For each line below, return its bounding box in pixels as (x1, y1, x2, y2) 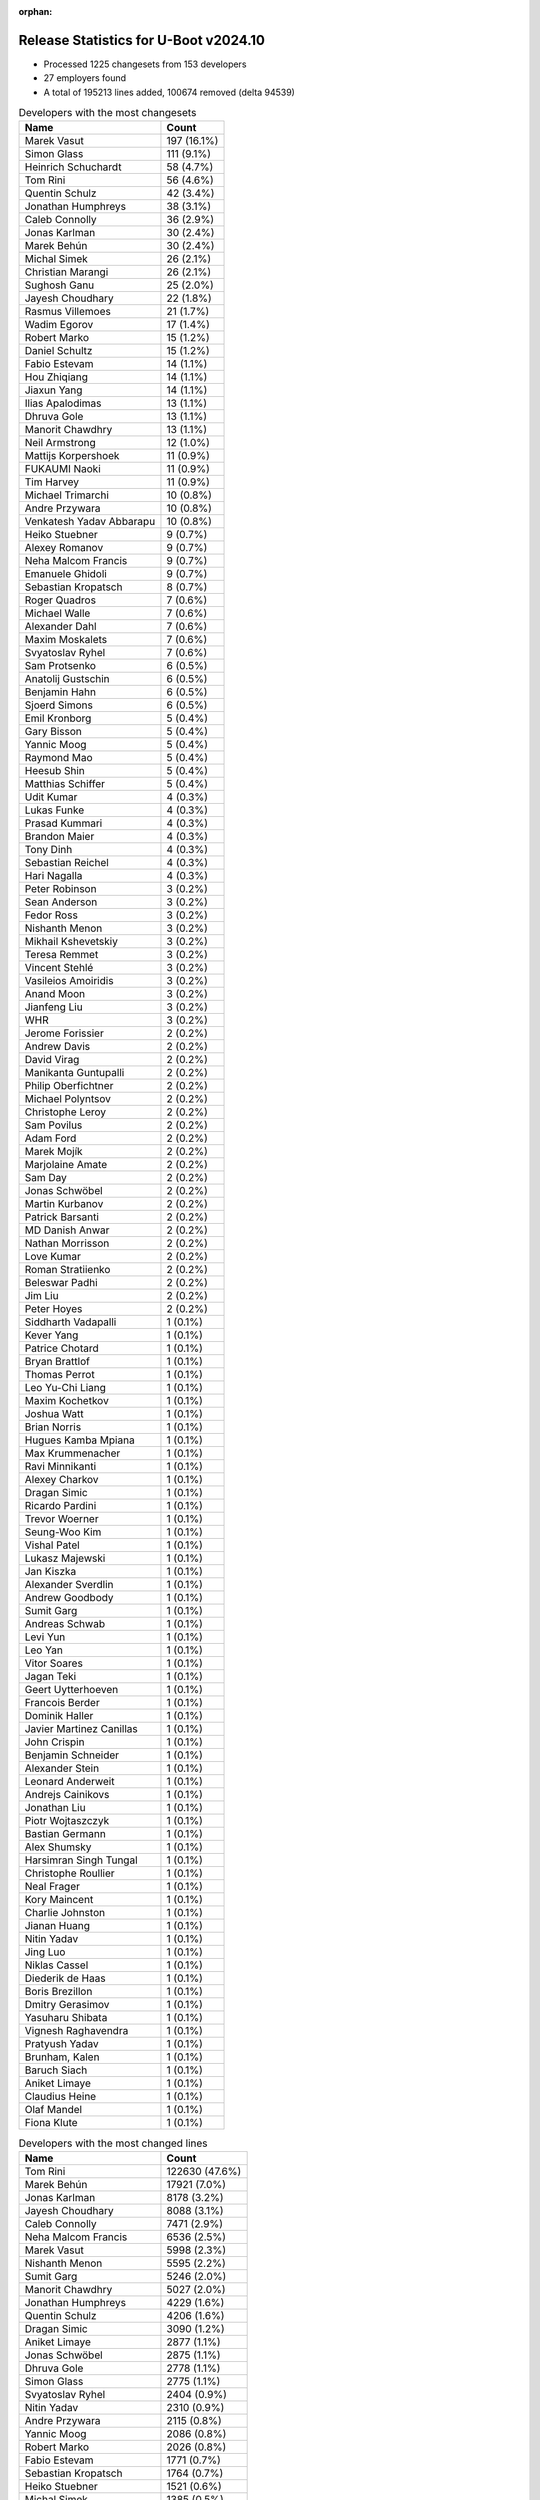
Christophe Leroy (24, 1105, 107, 1119)
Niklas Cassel (24, 1958, 89, 1972)
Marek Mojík (24, 1145, 84, 1159)
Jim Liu (24, 1289, 59, 1303)
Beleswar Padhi (24, 1276, 99, 1290)
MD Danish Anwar (24, 1223, 110, 1237)
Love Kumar (24, 1250, 82, 1264)
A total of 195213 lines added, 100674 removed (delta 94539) (43, 86, 295, 98)
